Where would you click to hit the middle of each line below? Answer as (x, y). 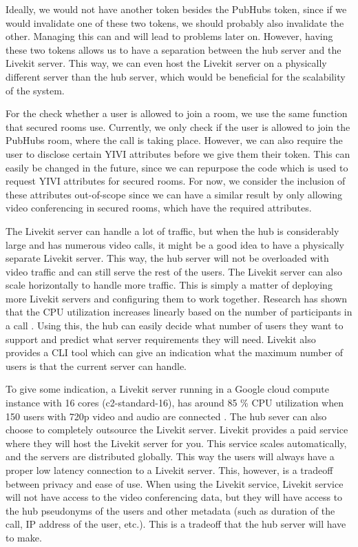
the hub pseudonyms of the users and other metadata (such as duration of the (170, 510)
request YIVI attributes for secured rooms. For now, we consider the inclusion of (176, 181)
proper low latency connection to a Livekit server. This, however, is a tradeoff (169, 470)
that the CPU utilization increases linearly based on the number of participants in (179, 312)
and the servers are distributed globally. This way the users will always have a (170, 456)
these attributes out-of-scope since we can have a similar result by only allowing (174, 194)
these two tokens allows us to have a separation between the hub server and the (173, 49)
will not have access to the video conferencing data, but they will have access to (174, 497)
